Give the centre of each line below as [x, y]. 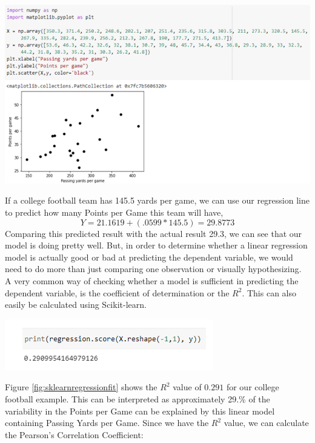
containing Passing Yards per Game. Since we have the [107, 423]
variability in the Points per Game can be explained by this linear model [140, 411]
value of [187, 387]
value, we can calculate [266, 423]
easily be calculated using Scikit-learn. [76, 305]
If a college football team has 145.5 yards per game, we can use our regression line [157, 200]
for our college [253, 387]
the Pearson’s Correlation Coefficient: [74, 434]
